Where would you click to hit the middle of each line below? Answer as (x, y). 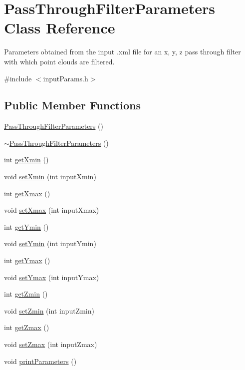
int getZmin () (26, 294)
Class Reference (60, 28)
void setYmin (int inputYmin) (50, 243)
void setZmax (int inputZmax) (51, 344)
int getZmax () (27, 327)
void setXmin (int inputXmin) (50, 177)
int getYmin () (26, 226)
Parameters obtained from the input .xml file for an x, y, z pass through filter (122, 52)
